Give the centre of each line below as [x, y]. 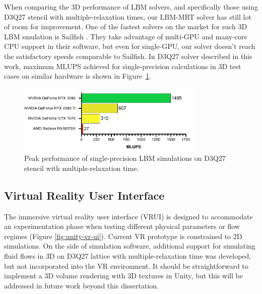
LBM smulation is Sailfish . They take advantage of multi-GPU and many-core [126, 36]
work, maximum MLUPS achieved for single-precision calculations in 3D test [123, 66]
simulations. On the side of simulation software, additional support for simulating [130, 246]
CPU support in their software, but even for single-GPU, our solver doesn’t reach [130, 46]
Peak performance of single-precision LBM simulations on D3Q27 [125, 158]
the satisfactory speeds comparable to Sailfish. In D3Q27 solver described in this [128, 56]
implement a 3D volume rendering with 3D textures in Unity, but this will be [123, 276]
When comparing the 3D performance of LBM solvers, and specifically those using [131, 7]
